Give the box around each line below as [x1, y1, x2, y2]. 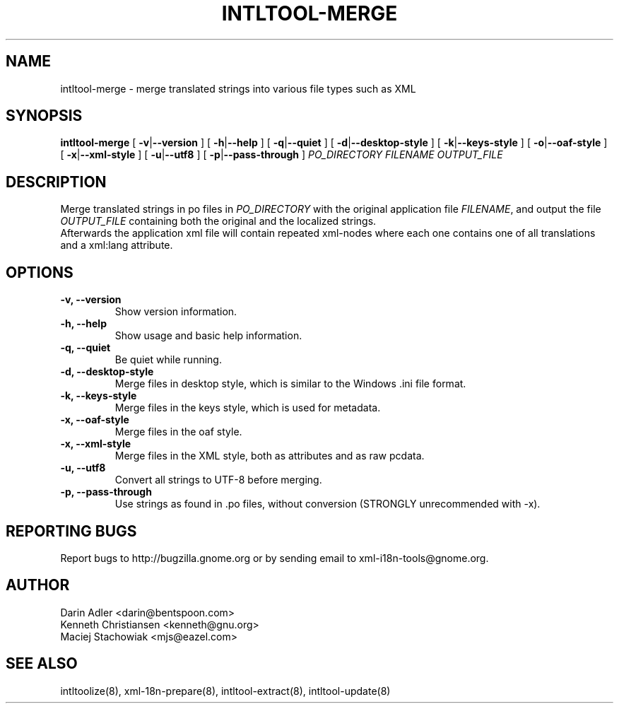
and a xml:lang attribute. [60, 239, 173, 252]
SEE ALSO [6, 655, 78, 673]
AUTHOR [6, 576, 70, 594]
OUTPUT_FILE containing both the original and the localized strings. [60, 215, 377, 228]
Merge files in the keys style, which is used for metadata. [114, 402, 381, 414]
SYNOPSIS [6, 107, 83, 125]
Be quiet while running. [114, 353, 222, 366]
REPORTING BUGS [6, 522, 137, 540]
